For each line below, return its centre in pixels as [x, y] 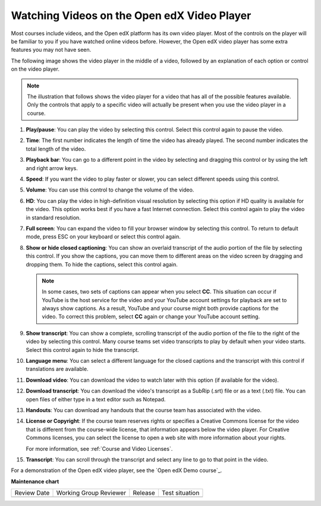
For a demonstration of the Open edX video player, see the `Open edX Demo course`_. [117, 470]
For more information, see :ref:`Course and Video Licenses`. [99, 448]
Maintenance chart [35, 481]
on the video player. [35, 69]
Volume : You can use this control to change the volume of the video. [110, 190]
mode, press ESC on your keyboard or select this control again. [103, 237]
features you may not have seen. [51, 50]
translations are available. [57, 369]
